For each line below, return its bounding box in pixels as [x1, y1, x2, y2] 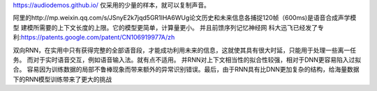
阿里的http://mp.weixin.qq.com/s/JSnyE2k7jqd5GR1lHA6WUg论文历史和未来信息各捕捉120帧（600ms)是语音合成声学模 [13, 14, 357, 22]
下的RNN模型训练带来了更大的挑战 [13, 75, 112, 83]
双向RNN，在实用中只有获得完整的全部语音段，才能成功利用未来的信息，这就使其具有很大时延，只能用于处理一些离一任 [13, 46, 357, 54]
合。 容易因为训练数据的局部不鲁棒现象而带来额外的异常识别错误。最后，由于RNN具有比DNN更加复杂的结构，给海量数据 [13, 65, 360, 74]
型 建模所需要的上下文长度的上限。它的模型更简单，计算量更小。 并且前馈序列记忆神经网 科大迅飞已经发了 [13, 23, 318, 31]
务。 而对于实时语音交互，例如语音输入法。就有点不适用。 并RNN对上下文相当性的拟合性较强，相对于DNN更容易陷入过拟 [13, 56, 362, 64]
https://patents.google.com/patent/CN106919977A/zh [21, 33, 175, 42]
